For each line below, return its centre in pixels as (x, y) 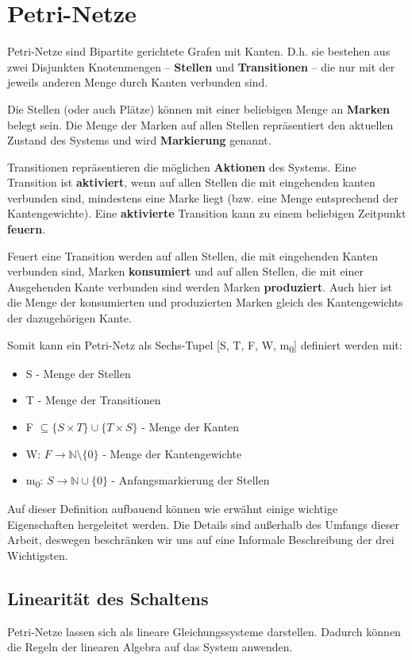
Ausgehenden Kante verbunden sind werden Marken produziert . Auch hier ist (200, 286)
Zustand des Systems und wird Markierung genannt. (139, 140)
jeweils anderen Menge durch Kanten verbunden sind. (138, 82)
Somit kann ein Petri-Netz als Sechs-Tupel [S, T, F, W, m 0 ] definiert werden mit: (205, 345)
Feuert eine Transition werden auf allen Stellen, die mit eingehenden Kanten (193, 255)
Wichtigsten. (38, 556)
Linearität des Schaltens (108, 598)
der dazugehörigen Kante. (69, 318)
